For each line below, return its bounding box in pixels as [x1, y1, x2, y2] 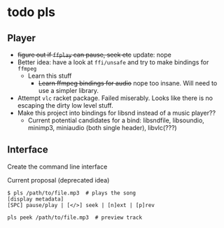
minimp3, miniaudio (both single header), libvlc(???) [27, 124, 177, 131]
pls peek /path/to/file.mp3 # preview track [7, 214, 142, 221]
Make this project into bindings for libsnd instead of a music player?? [17, 109, 216, 117]
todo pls [7, 4, 56, 20]
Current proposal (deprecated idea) [7, 176, 110, 184]
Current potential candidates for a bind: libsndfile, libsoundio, [27, 116, 204, 124]
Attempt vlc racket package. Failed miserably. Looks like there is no [17, 94, 213, 102]
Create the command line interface [7, 162, 108, 171]
